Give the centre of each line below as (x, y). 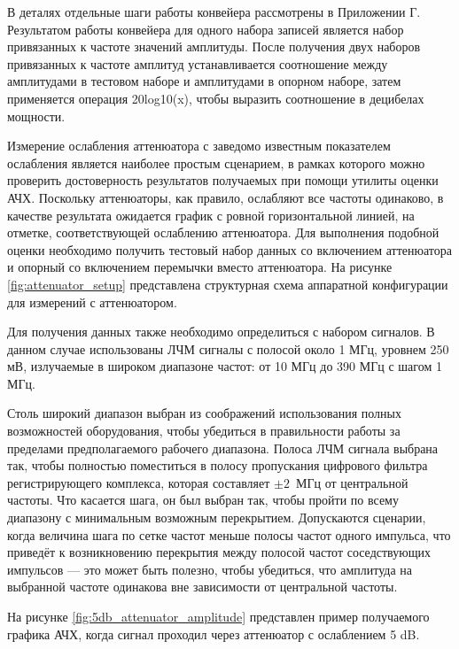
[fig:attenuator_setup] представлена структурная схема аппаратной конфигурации (228, 284)
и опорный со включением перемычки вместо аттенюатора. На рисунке (200, 267)
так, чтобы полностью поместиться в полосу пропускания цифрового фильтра (218, 465)
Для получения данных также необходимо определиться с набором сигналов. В (221, 332)
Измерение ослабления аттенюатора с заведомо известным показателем (199, 146)
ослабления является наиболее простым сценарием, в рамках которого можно (216, 162)
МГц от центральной (352, 482)
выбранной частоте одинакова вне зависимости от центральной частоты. (202, 587)
